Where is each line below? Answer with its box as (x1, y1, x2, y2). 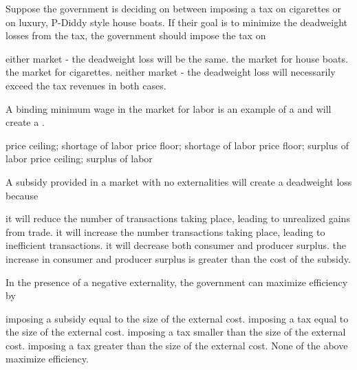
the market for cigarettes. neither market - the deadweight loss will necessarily (6, 65, 336, 79)
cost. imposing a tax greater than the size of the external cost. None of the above (6, 338, 348, 352)
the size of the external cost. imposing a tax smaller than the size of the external (6, 325, 346, 339)
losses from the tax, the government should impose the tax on (6, 28, 266, 43)
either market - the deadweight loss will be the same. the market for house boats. (6, 51, 348, 65)
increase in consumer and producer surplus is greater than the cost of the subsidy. (6, 251, 351, 265)
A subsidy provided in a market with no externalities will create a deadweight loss (6, 174, 352, 188)
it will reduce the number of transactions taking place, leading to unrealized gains (6, 211, 350, 226)
